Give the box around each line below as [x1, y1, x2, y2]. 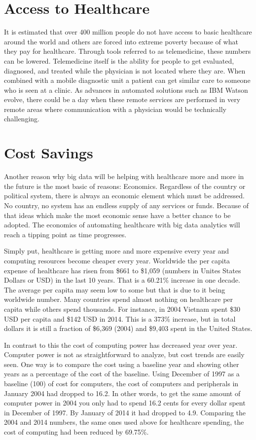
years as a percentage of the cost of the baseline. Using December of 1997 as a [4, 368, 240, 379]
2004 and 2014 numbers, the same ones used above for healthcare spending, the [4, 417, 244, 427]
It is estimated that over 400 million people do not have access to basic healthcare [4, 27, 252, 37]
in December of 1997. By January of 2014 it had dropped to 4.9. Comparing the [4, 407, 246, 417]
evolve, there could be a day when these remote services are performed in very [4, 94, 241, 105]
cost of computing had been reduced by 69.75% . [4, 427, 149, 437]
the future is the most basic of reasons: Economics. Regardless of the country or [4, 181, 246, 191]
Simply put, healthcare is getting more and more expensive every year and [4, 246, 229, 256]
